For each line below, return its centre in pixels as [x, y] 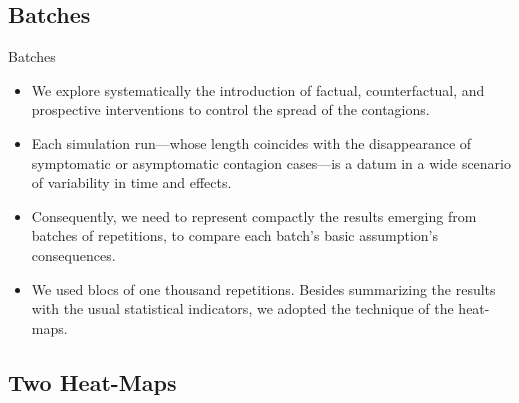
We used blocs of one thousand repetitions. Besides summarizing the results [263, 288]
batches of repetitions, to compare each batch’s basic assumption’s [234, 235]
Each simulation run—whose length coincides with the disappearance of [251, 142]
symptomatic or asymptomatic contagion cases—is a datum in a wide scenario [271, 162]
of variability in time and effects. [131, 182]
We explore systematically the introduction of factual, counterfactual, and [258, 89]
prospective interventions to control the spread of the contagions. [230, 109]
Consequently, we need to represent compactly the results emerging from [254, 215]
